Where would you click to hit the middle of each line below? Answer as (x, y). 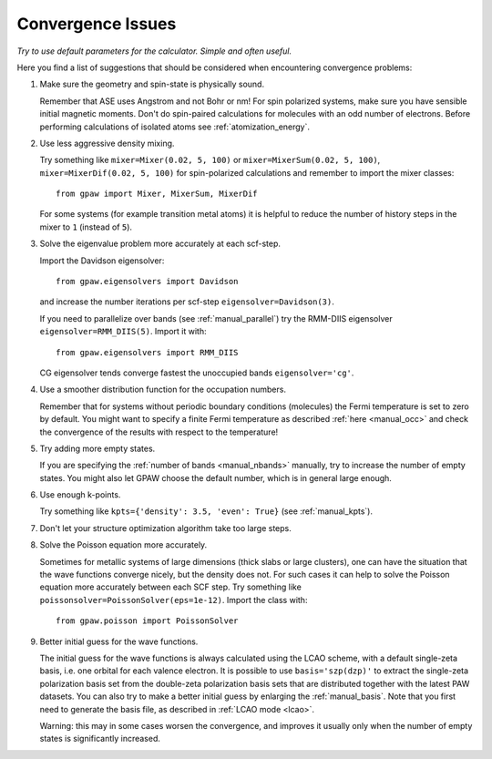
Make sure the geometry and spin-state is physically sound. (152, 84)
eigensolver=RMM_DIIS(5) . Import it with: (123, 332)
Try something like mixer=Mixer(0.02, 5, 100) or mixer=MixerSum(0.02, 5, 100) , (210, 160)
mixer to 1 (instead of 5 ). (86, 227)
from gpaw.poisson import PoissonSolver (147, 621)
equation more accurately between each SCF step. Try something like (171, 587)
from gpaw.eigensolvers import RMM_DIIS (147, 352)
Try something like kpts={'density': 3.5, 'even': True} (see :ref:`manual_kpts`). (206, 511)
